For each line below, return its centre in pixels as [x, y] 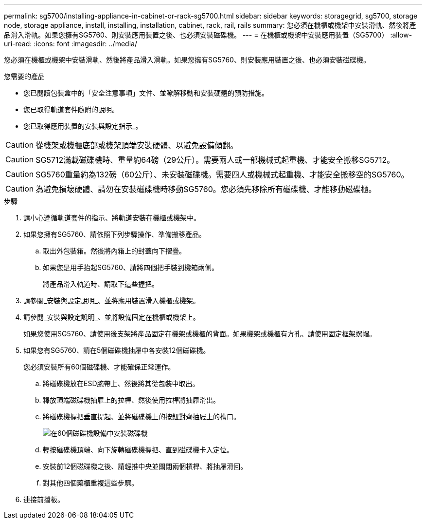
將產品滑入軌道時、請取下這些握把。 [101, 284]
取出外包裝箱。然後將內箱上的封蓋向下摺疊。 [114, 251]
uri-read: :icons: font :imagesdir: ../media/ [71, 44]
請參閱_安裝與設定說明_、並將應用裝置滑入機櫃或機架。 [112, 300]
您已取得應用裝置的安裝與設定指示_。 [83, 126]
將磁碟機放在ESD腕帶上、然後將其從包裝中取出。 [121, 383]
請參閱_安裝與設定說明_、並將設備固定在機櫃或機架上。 [112, 317]
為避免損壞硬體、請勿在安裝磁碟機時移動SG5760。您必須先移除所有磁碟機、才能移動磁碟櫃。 [206, 189]
